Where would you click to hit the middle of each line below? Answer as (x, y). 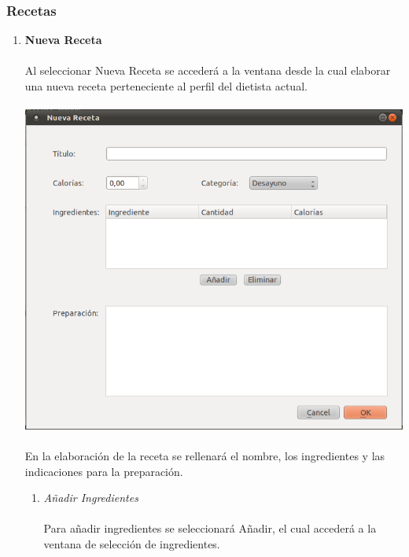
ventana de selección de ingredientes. (132, 544)
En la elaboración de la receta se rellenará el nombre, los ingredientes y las (205, 456)
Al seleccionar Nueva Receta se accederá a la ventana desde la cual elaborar (208, 70)
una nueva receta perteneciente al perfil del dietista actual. (166, 86)
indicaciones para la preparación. (104, 471)
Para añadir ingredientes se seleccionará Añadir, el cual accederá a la (210, 528)
